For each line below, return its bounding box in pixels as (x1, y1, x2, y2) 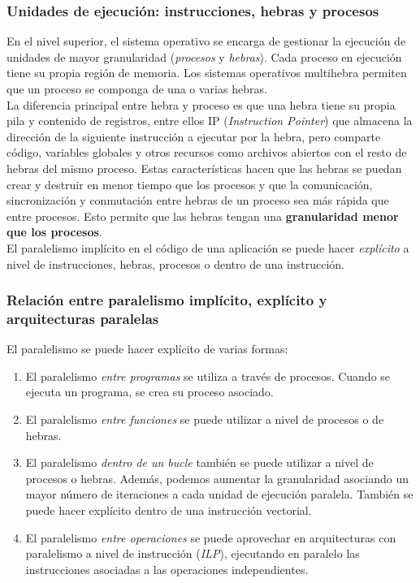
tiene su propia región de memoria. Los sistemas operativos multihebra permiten (6, 64, 407, 81)
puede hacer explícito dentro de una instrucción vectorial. (25, 502, 312, 519)
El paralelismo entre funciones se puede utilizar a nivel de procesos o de (25, 411, 384, 428)
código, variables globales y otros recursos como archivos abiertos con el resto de (6, 144, 407, 161)
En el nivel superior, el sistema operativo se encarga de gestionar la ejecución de (6, 32, 406, 50)
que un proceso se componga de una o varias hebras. (6, 80, 267, 97)
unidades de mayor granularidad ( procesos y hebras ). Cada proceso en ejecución (6, 48, 402, 65)
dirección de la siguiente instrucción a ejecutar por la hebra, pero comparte (6, 127, 381, 145)
